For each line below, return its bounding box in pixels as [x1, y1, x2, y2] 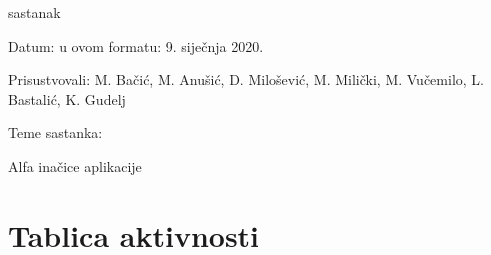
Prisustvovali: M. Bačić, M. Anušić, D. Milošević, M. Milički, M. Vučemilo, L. [8, 69, 484, 90]
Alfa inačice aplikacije [8, 155, 142, 176]
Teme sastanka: [8, 122, 103, 143]
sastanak [8, 2, 61, 22]
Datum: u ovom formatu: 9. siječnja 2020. [8, 35, 264, 56]
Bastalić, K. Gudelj [8, 88, 126, 109]
